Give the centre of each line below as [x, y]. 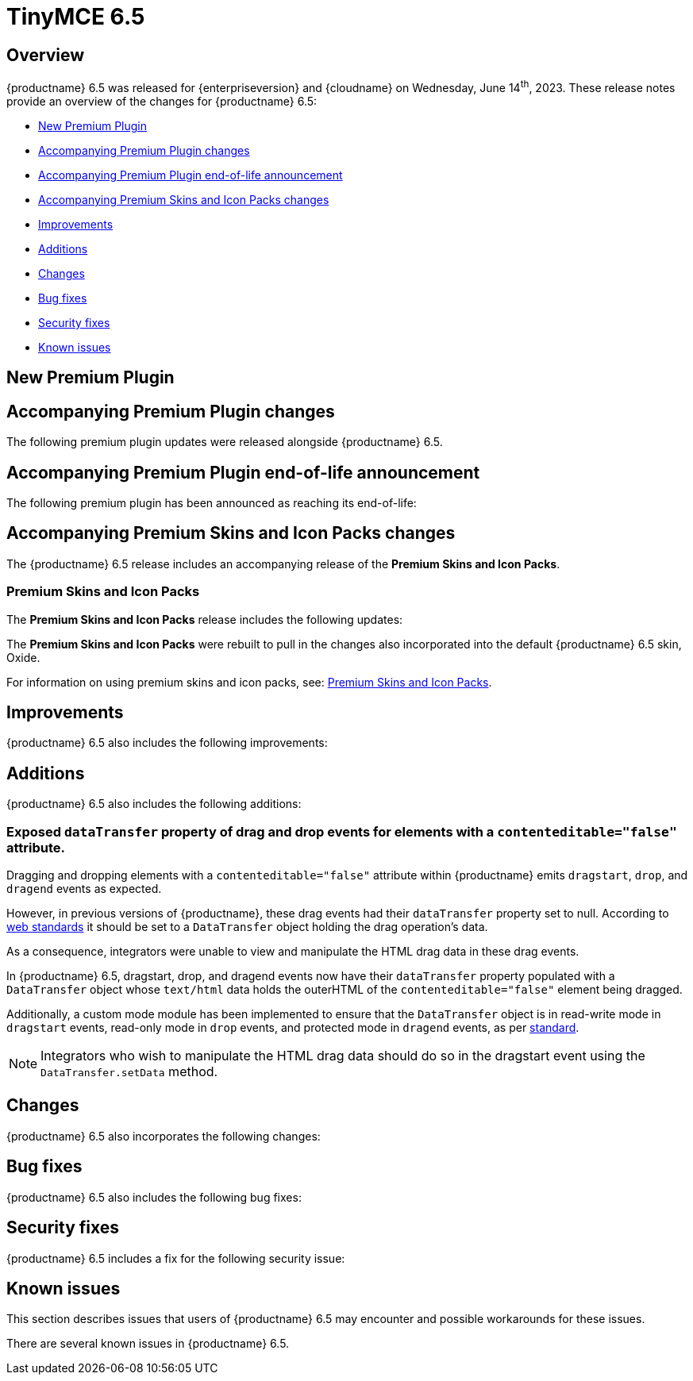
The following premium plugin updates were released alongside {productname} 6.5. [225, 442]
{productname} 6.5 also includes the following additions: [154, 804]
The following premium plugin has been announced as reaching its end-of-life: [212, 502]
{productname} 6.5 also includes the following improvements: [167, 743]
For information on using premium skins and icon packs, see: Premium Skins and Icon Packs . [249, 682]
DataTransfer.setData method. [129, 1071]
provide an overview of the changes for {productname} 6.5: [162, 101]
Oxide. [23, 657]
